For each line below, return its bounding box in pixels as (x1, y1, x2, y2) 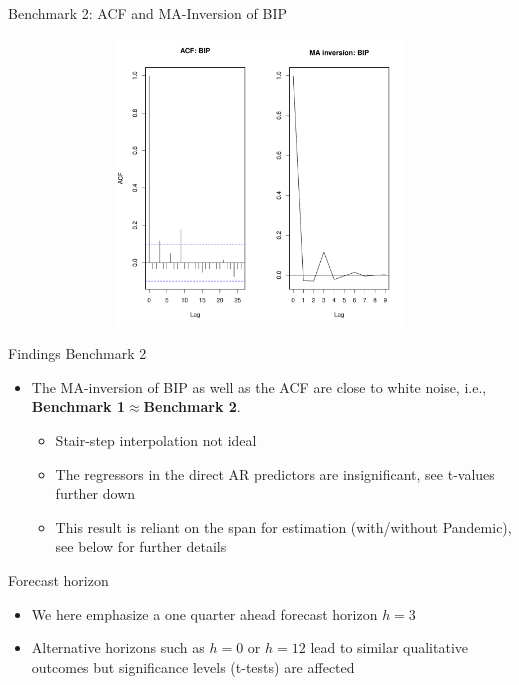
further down (55, 483, 136, 504)
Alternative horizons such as (31, 637, 205, 658)
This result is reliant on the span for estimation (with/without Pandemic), (55, 516, 512, 537)
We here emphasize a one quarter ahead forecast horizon (31, 603, 378, 624)
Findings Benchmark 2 (8, 343, 147, 364)
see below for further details (55, 536, 227, 557)
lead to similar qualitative (310, 637, 469, 658)
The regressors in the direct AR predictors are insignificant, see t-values (55, 463, 495, 484)
